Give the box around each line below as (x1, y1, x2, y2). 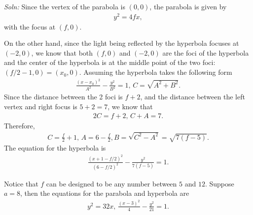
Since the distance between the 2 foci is (4, 92, 123, 102)
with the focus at (4, 21, 56, 31)
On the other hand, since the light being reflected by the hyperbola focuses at (4, 38, 239, 48)
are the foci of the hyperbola (162, 47, 249, 58)
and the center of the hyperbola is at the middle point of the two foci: (4, 57, 216, 67)
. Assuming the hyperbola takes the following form (79, 67, 232, 77)
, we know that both (31, 47, 93, 58)
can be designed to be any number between (46, 178, 177, 188)
